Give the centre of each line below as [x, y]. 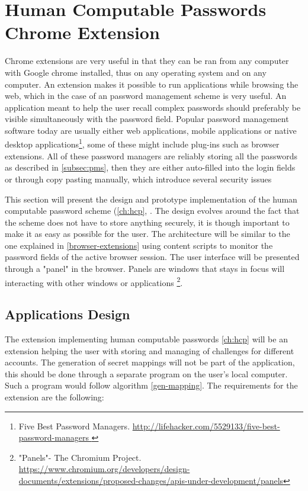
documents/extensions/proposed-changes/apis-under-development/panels [151, 481]
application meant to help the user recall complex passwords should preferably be [153, 107]
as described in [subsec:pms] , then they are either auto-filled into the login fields [150, 167]
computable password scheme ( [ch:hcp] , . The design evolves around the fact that [152, 211]
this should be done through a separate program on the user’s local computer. [146, 373]
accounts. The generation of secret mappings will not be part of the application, [150, 362]
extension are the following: [54, 397]
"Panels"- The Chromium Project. [80, 457]
